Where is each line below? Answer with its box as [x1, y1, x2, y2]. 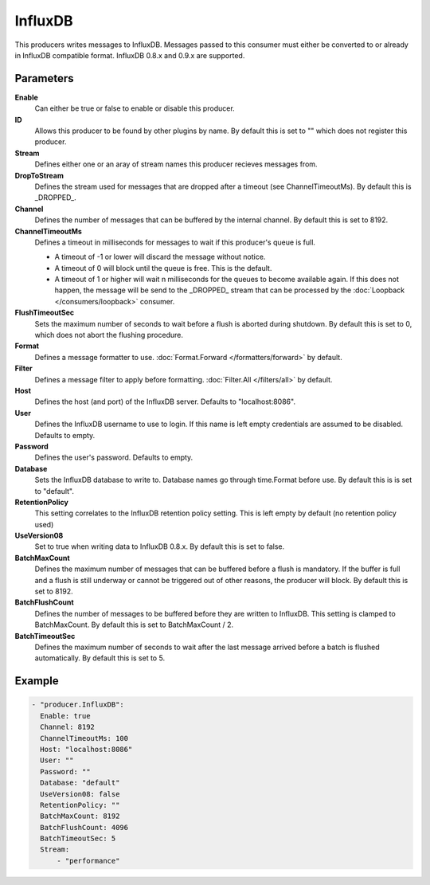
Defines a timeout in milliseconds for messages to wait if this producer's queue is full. [34, 237, 316, 247]
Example [14, 674, 59, 688]
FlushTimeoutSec [14, 307, 75, 318]
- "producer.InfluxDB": [31, 700, 125, 709]
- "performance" [57, 856, 120, 865]
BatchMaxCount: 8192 [40, 812, 120, 820]
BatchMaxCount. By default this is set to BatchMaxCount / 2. [34, 620, 234, 629]
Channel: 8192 [40, 722, 96, 732]
